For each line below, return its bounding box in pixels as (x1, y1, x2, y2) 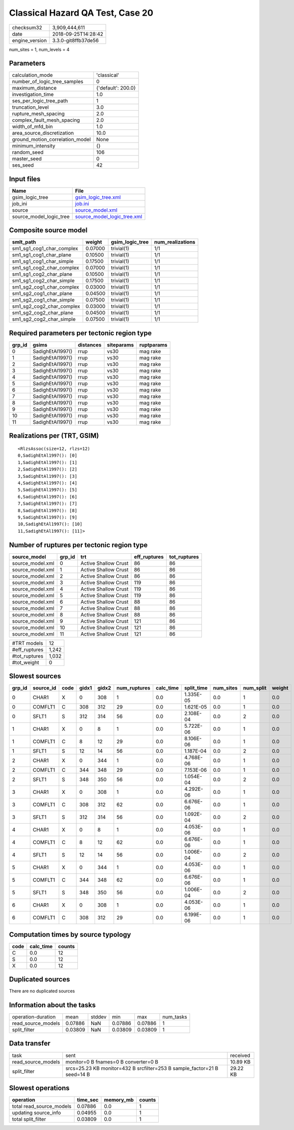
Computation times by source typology (9, 930, 131, 938)
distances (77, 342, 102, 348)
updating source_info (12, 1109, 61, 1116)
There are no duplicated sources (9, 988, 75, 994)
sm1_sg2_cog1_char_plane (12, 290, 73, 297)
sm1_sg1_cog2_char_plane (12, 271, 73, 278)
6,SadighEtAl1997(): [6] (18, 494, 77, 499)
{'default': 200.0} (96, 85, 136, 92)
